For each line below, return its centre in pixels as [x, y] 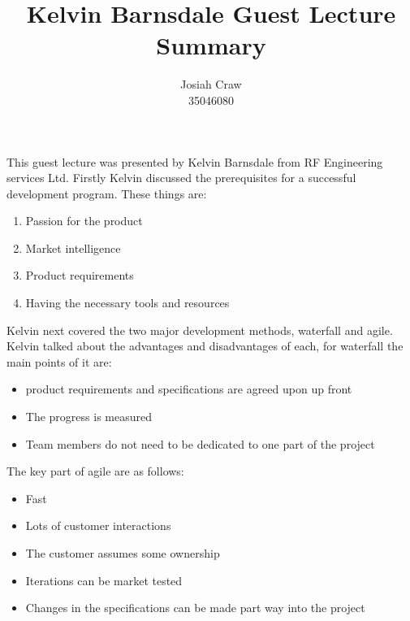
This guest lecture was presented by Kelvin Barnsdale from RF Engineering [195, 161]
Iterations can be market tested [104, 580]
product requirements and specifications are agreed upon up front [189, 389]
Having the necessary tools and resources [127, 303]
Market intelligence [73, 248]
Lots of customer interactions [98, 525]
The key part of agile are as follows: [95, 471]
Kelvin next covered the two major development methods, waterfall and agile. [200, 330]
